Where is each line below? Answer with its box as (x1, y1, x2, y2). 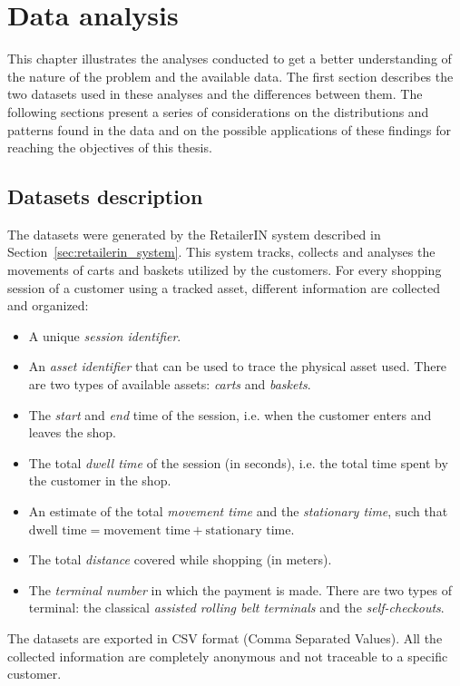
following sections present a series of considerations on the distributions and (7, 102, 429, 121)
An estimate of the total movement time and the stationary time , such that (28, 502, 448, 521)
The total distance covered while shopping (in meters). (28, 550, 332, 569)
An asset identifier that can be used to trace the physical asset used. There (28, 357, 447, 376)
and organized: (7, 296, 89, 315)
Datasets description (7, 182, 203, 211)
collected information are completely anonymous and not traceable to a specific (7, 646, 448, 665)
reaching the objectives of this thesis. (7, 138, 212, 157)
